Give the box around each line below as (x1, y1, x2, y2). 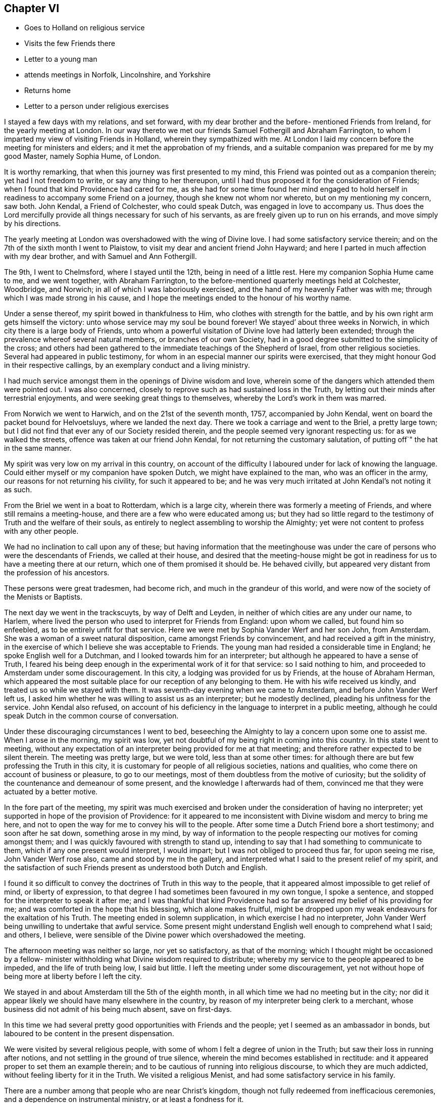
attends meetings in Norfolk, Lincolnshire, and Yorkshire (24, 70, 211, 79)
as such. (4, 485, 32, 494)
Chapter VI (4, 2, 60, 15)
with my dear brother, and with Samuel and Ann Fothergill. (4, 252, 197, 261)
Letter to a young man (24, 55, 97, 64)
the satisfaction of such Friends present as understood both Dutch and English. (4, 863, 268, 872)
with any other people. (4, 527, 79, 536)
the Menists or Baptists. (4, 592, 83, 602)
